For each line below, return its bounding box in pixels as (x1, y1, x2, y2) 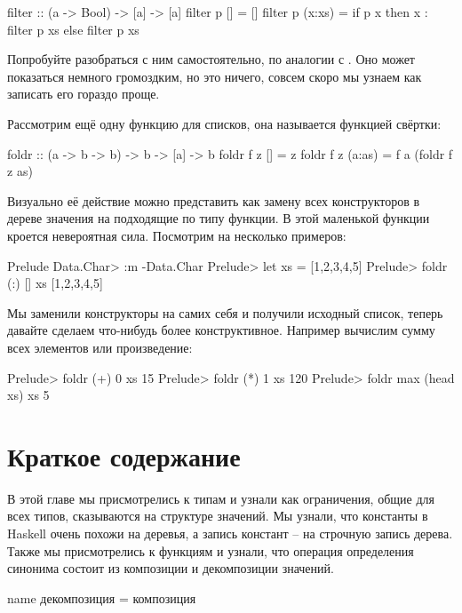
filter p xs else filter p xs (7, 20, 139, 38)
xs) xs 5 (7, 386, 50, 404)
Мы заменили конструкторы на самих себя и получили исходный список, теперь (7, 303, 443, 322)
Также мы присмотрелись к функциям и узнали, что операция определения (7, 541, 414, 560)
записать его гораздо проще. (7, 84, 160, 103)
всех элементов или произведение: (7, 338, 193, 356)
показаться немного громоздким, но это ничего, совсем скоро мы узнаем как (7, 67, 422, 85)
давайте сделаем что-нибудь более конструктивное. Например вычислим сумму (7, 321, 435, 339)
